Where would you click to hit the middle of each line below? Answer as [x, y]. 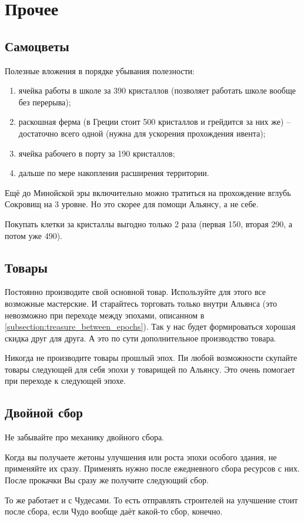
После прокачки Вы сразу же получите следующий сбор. [107, 480]
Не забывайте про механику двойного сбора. [84, 437]
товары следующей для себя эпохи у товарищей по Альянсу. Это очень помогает [150, 369]
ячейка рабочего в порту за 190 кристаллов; [97, 153]
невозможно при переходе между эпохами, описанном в [105, 315]
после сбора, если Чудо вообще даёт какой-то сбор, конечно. [114, 511]
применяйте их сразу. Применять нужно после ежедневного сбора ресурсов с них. [152, 468]
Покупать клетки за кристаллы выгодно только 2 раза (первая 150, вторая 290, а [149, 223]
